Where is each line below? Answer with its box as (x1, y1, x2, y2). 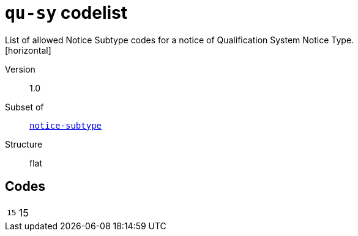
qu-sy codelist (5, 2, 128, 23)
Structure (5, 138, 43, 149)
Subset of (5, 101, 44, 112)
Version (5, 63, 35, 74)
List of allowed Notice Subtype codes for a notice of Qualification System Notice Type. (5, 34, 354, 45)
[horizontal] (5, 45, 51, 55)
